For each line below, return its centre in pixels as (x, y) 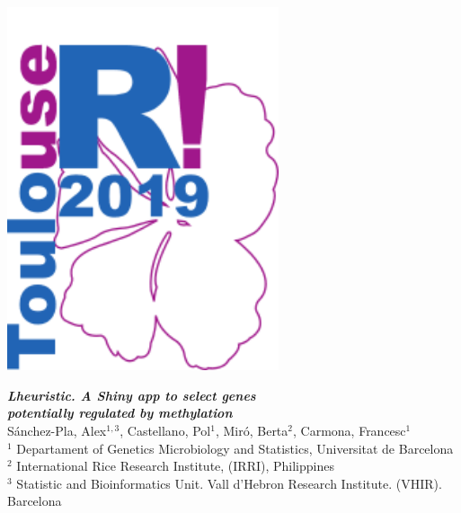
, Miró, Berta (252, 430)
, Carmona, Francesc (350, 430)
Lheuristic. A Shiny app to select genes (132, 395)
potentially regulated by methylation (120, 413)
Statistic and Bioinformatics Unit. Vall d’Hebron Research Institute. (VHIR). (229, 483)
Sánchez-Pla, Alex (57, 430)
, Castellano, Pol (165, 430)
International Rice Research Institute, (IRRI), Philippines (175, 466)
